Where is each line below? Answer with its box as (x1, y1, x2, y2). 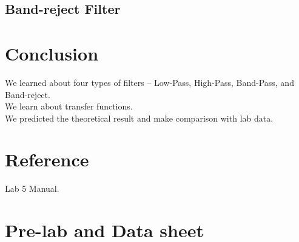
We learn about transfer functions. (5, 100, 133, 113)
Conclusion (5, 41, 99, 65)
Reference (5, 147, 89, 172)
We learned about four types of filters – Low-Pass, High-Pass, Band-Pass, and (5, 76, 294, 88)
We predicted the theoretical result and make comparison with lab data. (5, 111, 274, 124)
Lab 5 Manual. (5, 182, 59, 195)
